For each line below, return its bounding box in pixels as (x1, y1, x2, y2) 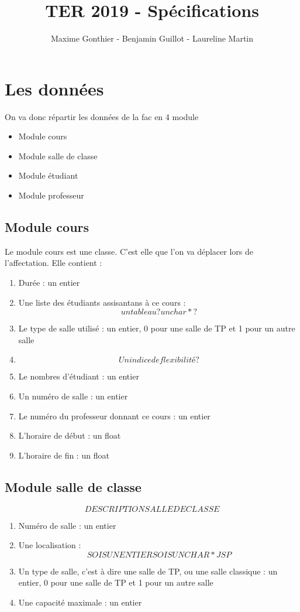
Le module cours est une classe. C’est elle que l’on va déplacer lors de (5, 245, 253, 257)
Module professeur (18, 189, 84, 201)
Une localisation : (18, 539, 81, 551)
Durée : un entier (18, 276, 80, 289)
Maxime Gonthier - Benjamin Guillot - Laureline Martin (50, 32, 254, 45)
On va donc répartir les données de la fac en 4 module (5, 110, 199, 122)
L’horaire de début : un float (18, 429, 121, 442)
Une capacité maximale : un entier (18, 596, 142, 608)
